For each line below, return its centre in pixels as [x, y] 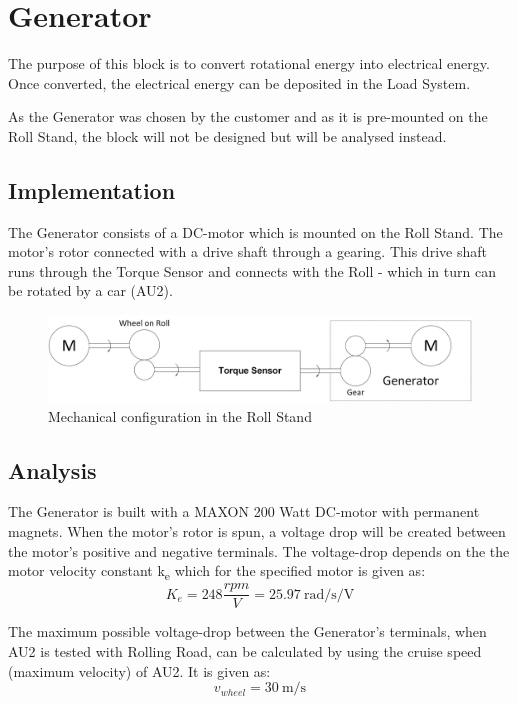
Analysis [52, 469]
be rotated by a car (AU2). [90, 290]
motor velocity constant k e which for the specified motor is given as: [217, 571]
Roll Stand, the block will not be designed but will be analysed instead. [227, 135]
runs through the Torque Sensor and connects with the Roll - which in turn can [252, 270]
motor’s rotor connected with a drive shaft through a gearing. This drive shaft [247, 251]
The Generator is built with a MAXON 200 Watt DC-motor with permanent [244, 511]
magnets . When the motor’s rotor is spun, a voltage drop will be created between [257, 531]
